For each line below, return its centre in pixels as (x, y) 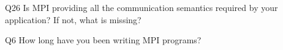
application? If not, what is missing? (73, 19)
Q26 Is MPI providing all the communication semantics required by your (141, 7)
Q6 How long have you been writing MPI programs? (103, 40)
